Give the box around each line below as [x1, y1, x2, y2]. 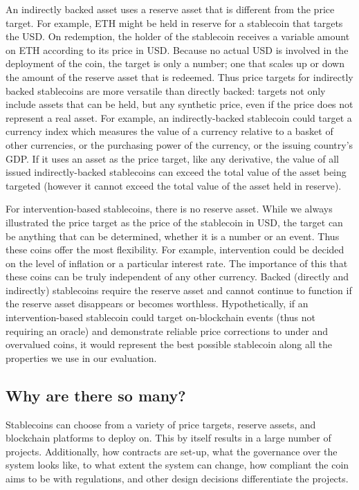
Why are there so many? [6, 384, 186, 406]
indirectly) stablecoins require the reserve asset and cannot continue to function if [6, 282, 352, 297]
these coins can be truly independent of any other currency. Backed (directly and [6, 269, 349, 284]
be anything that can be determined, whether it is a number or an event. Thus [6, 228, 340, 243]
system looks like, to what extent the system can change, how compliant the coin [6, 457, 349, 472]
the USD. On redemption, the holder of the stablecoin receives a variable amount [6, 29, 350, 44]
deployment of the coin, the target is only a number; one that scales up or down [6, 56, 344, 71]
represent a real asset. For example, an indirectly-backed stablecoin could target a [6, 110, 352, 125]
